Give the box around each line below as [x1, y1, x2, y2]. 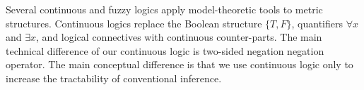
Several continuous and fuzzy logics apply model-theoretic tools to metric [6, 2, 323, 16]
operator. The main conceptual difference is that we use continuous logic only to [6, 57, 353, 72]
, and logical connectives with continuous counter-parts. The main [36, 30, 322, 44]
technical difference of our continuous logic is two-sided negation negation [6, 43, 324, 58]
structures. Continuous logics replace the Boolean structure [6, 15, 262, 30]
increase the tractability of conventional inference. [6, 70, 222, 85]
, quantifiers [291, 15, 343, 30]
